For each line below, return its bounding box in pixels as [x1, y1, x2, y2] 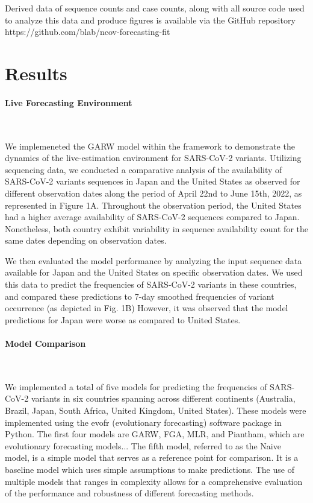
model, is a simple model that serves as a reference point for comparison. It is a [5, 451, 299, 464]
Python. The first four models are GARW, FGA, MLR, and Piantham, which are [5, 428, 305, 440]
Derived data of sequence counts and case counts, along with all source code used [5, 2, 305, 14]
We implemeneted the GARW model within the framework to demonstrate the [5, 139, 295, 152]
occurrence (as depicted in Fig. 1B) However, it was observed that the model [5, 302, 288, 314]
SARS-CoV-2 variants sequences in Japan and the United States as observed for [5, 175, 300, 188]
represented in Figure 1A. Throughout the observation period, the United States [5, 198, 302, 211]
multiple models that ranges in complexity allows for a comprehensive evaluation [5, 475, 303, 487]
